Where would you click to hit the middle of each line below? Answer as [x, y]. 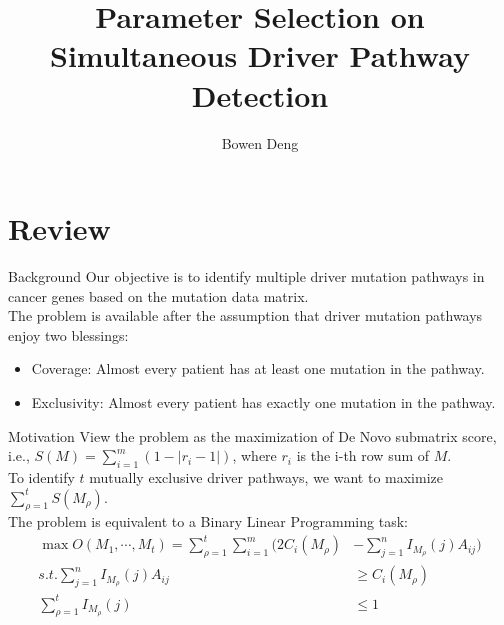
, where [254, 455]
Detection [260, 94]
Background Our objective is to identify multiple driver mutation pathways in [246, 276]
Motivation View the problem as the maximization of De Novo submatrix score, [252, 435]
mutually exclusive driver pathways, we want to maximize [266, 476]
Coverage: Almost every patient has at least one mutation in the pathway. [258, 368]
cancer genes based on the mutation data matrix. [158, 295]
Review [59, 228]
